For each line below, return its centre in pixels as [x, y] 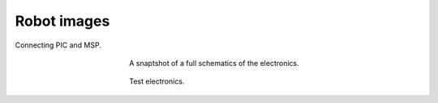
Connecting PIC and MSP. [58, 45]
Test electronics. [157, 81]
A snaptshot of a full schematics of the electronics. [214, 63]
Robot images [62, 21]
